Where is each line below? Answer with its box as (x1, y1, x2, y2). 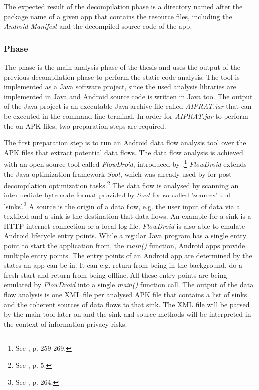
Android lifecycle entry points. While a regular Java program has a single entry (4, 230, 247, 241)
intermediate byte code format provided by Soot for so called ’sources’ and (4, 190, 231, 200)
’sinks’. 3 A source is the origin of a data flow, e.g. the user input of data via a (4, 200, 240, 211)
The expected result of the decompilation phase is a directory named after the (4, 1, 243, 11)
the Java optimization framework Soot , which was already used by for (4, 168, 217, 179)
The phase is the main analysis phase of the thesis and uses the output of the (4, 62, 240, 72)
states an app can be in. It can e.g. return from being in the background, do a (4, 260, 242, 270)
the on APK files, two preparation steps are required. (4, 120, 166, 131)
